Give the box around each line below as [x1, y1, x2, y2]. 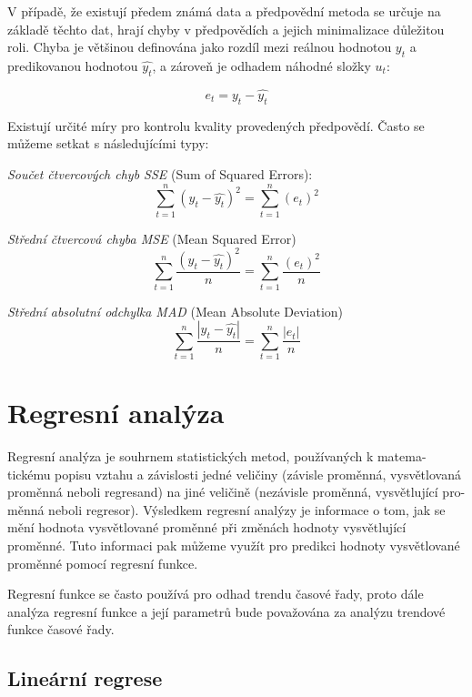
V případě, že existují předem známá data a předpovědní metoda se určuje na [7, 2, 441, 20]
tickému [7, 464, 51, 483]
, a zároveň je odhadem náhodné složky [152, 56, 371, 75]
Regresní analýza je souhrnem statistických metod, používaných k [7, 447, 374, 466]
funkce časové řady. [7, 620, 115, 639]
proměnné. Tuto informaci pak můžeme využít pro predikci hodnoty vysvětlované [7, 536, 460, 555]
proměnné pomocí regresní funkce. [7, 553, 198, 572]
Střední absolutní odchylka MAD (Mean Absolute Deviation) [7, 301, 344, 320]
